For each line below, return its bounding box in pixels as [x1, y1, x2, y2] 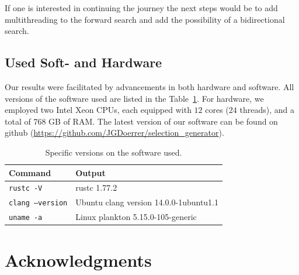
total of [5, 115, 31, 127]
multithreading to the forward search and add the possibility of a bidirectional [5, 13, 285, 25]
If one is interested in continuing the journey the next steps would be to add [5, 2, 278, 13]
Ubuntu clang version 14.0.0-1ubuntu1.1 [75, 196, 219, 208]
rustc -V [9, 184, 43, 193]
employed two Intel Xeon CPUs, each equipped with [5, 104, 192, 116]
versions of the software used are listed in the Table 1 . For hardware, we [5, 92, 264, 104]
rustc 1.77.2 [75, 181, 117, 194]
